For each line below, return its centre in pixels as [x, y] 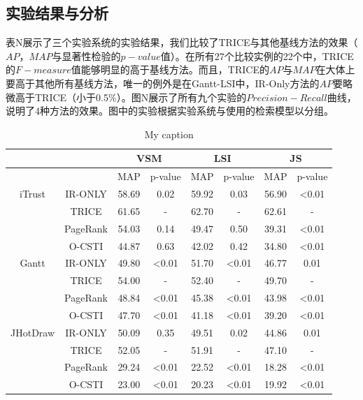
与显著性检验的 [86, 55]
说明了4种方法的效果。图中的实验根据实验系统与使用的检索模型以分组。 [170, 111]
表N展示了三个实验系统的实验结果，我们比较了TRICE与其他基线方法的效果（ [182, 42]
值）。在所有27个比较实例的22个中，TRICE [257, 55]
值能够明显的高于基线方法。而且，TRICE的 [170, 69]
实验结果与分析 [57, 13]
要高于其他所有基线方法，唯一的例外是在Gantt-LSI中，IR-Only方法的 [163, 83]
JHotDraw [33, 332]
